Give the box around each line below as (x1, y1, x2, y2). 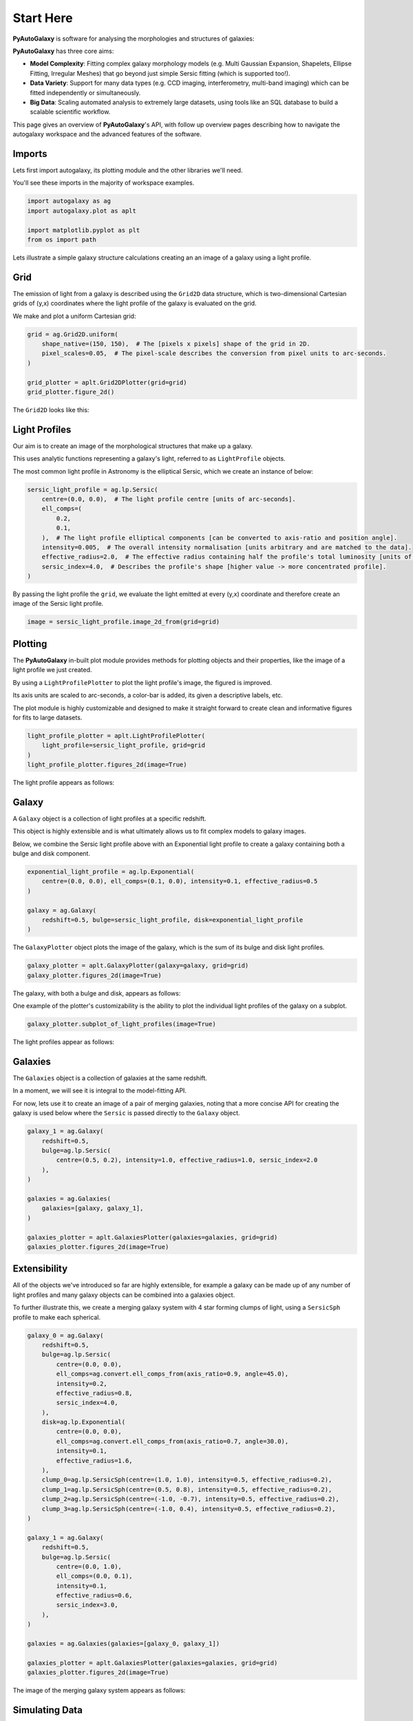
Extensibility (12, 1263, 68, 1275)
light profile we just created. (12, 666, 92, 674)
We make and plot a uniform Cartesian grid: (12, 312, 136, 320)
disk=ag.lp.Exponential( (41, 1418, 126, 1426)
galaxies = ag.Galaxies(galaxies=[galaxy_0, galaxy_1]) (27, 1640, 220, 1648)
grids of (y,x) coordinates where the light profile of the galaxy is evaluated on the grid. (12, 299, 257, 308)
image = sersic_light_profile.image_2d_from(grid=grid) (27, 618, 220, 626)
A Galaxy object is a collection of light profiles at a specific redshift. (12, 814, 206, 823)
